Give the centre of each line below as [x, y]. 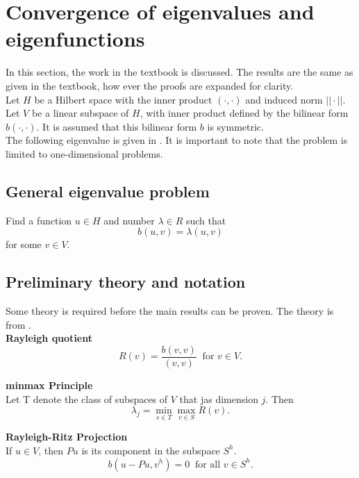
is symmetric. [235, 126]
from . [19, 324]
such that [206, 220]
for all [208, 464]
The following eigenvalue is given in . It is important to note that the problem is [177, 140]
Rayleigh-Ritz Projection [67, 437]
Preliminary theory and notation [126, 282]
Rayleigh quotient [49, 338]
